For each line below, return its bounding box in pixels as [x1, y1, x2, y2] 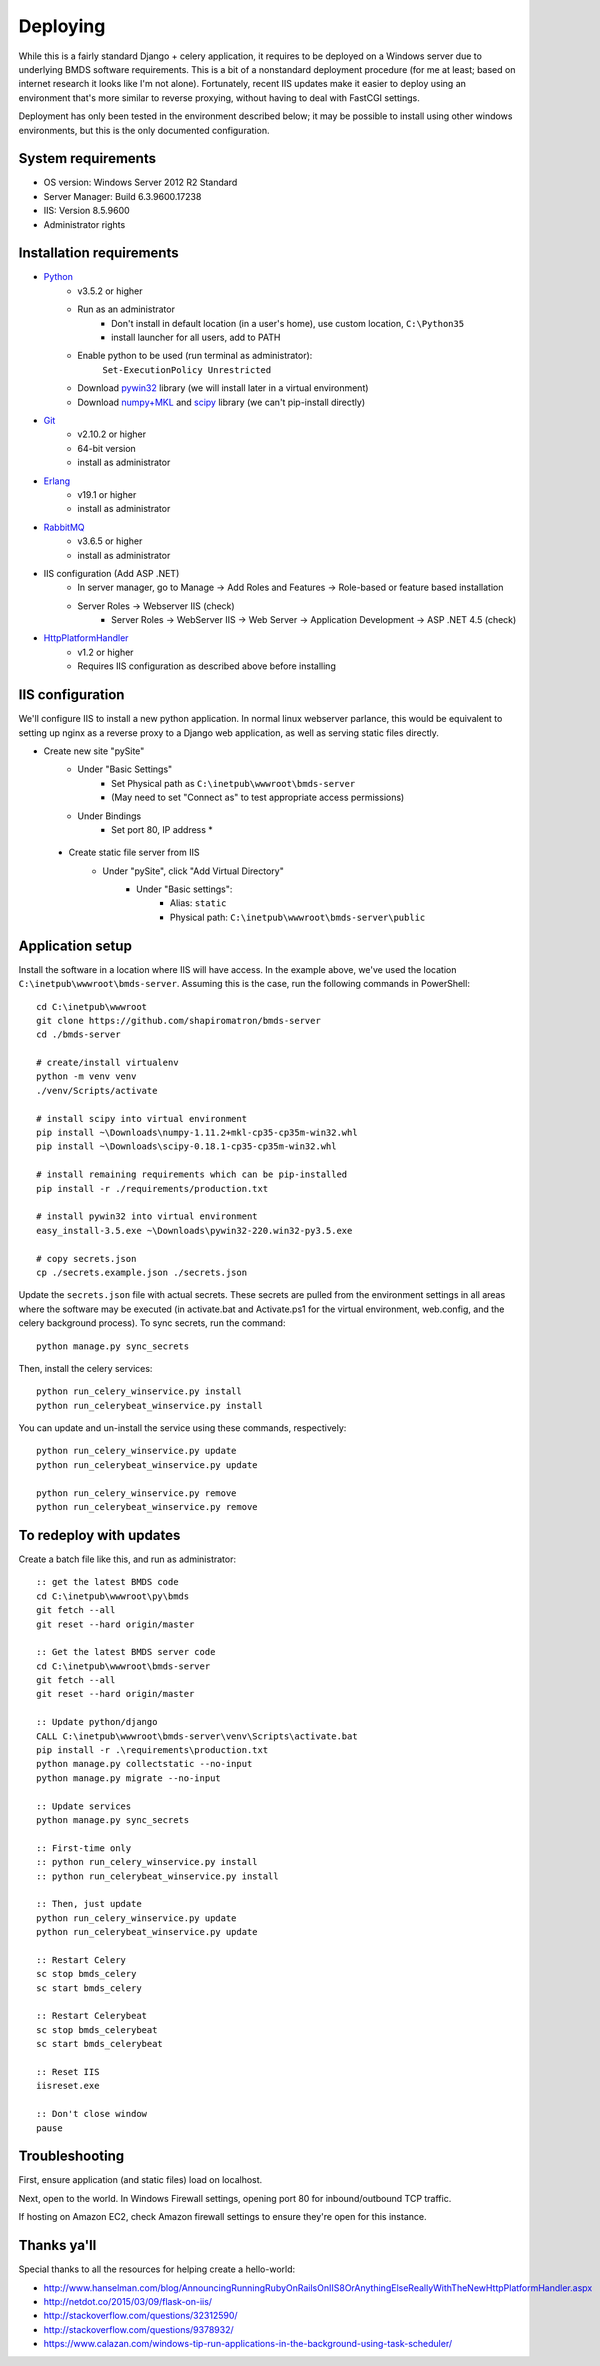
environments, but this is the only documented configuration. [18, 124, 270, 136]
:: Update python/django [36, 1716, 158, 1728]
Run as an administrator [77, 303, 175, 315]
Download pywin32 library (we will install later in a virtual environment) [77, 382, 369, 394]
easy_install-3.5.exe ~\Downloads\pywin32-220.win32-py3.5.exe [36, 1225, 353, 1236]
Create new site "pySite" [43, 745, 145, 757]
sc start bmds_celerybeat [36, 2038, 164, 2050]
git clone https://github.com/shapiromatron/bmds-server [36, 1015, 322, 1026]
